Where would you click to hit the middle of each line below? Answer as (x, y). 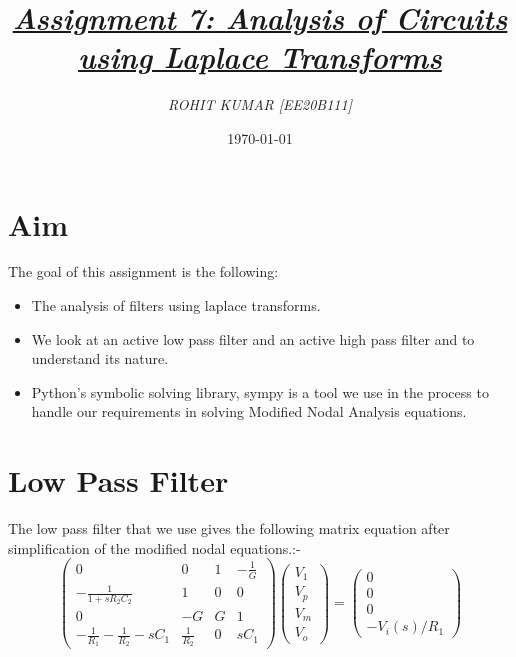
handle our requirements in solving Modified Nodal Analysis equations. (249, 411)
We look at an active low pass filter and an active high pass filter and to (253, 338)
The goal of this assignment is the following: (143, 271)
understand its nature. (100, 358)
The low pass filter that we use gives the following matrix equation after (229, 528)
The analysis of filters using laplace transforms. (176, 305)
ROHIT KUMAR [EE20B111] (260, 104)
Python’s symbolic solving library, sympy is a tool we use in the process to (260, 391)
